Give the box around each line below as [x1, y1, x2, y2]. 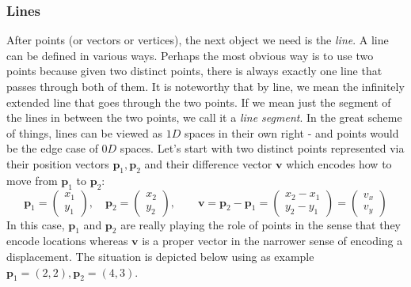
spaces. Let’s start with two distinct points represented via [120, 140, 405, 157]
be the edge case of [6, 140, 98, 157]
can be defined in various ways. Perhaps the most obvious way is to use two [6, 47, 374, 63]
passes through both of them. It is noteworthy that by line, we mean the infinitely [6, 78, 405, 94]
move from [6, 172, 58, 188]
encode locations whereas [6, 232, 128, 249]
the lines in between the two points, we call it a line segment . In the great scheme [6, 109, 402, 126]
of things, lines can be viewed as [6, 124, 162, 141]
